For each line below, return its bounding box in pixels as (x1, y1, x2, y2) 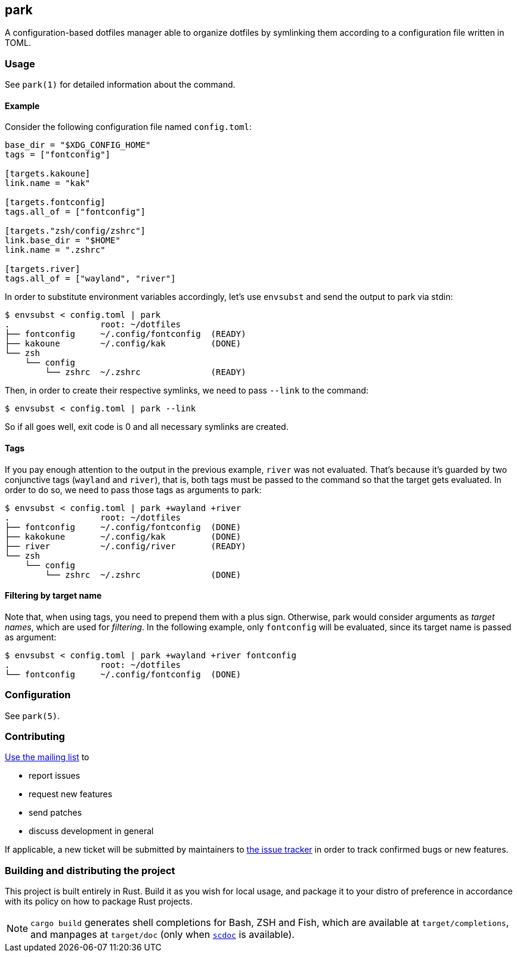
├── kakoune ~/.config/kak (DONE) (5, 339, 242, 349)
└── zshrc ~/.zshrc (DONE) (45, 569, 242, 580)
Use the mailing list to (5, 752, 89, 763)
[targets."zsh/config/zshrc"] (5, 226, 146, 236)
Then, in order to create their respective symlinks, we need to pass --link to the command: (5, 385, 369, 396)
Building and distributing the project (5, 864, 175, 877)
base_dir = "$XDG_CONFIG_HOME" (5, 140, 151, 150)
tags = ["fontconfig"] (5, 150, 111, 160)
